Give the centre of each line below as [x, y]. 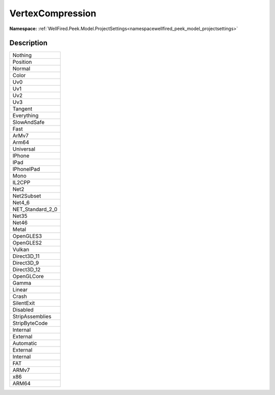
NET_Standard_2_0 [35, 209]
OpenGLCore [28, 277]
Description [29, 43]
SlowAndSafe [29, 122]
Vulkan [21, 250]
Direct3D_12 [26, 269]
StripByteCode [30, 323]
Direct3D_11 [26, 256]
